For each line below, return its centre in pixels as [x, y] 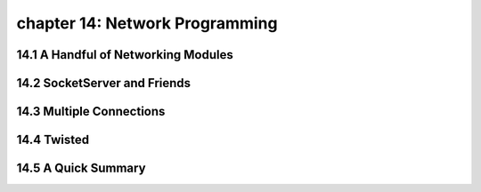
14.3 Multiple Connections [91, 112]
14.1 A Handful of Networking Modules [125, 55]
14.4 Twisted [53, 140]
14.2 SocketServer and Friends [104, 83]
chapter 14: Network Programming [147, 23]
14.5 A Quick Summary [81, 168]
